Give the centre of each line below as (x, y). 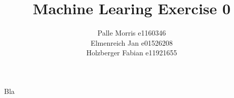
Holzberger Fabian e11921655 (132, 53)
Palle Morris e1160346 (132, 33)
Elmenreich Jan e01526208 (132, 42)
